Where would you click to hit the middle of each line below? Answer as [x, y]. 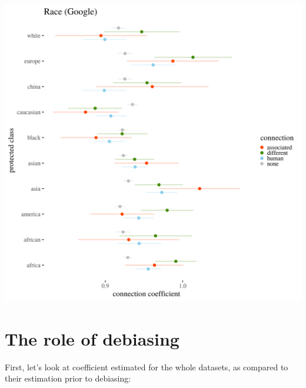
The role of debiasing [92, 338]
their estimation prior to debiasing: [68, 378]
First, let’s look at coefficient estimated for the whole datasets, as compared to [147, 367]
